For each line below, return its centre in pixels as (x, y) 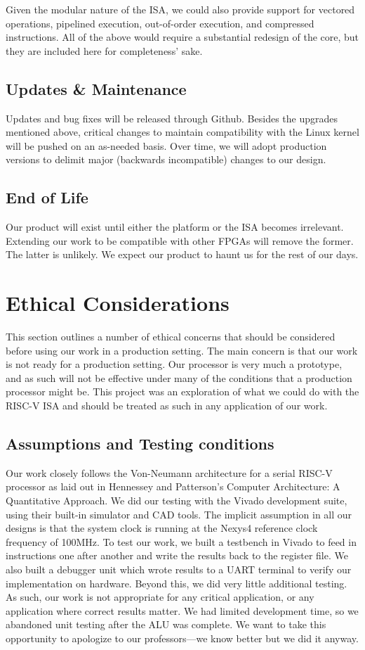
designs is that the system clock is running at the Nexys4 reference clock (162, 528)
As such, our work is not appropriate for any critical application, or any (160, 597)
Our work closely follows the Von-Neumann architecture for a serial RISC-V (169, 472)
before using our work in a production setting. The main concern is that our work (182, 350)
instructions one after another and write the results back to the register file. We (177, 555)
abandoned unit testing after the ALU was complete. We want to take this (166, 624)
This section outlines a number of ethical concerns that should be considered (171, 337)
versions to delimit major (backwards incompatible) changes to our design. (166, 159)
